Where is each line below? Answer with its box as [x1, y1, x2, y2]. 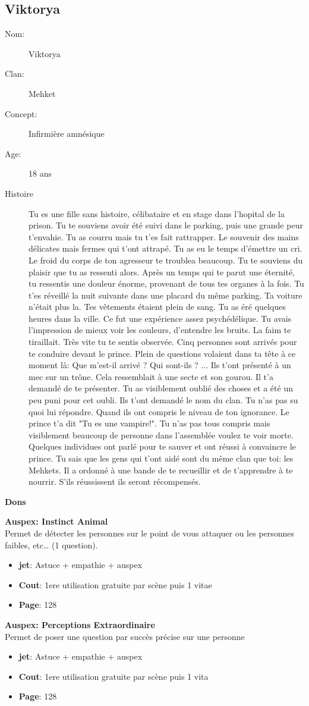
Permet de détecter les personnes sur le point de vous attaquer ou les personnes [5, 526, 295, 539]
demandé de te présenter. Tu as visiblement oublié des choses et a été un [29, 382, 293, 394]
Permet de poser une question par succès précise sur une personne [5, 630, 245, 642]
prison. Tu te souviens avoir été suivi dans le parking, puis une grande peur [29, 219, 303, 231]
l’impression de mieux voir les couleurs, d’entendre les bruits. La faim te [29, 324, 291, 336]
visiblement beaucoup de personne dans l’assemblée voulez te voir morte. [29, 428, 294, 441]
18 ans [29, 167, 52, 180]
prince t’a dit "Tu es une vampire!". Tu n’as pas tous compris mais [29, 417, 270, 429]
